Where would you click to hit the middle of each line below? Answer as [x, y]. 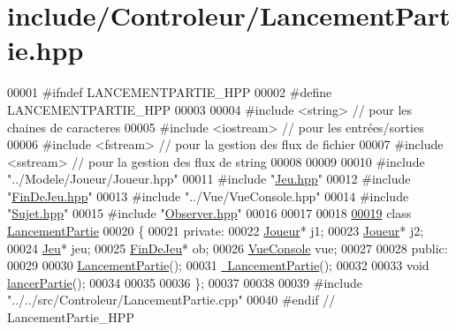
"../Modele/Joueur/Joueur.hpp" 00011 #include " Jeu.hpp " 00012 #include [209, 179]
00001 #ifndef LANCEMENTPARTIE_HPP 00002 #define [170, 92]
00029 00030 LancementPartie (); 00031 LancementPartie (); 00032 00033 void [218, 265]
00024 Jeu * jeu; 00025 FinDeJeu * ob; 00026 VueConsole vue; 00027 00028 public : [228, 248]
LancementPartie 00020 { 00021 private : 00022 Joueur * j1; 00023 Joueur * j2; [216, 231]
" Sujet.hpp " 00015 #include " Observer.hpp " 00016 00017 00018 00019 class [209, 213]
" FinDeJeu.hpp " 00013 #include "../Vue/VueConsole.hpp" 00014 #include [208, 196]
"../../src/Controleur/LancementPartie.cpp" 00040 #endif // [171, 300]
